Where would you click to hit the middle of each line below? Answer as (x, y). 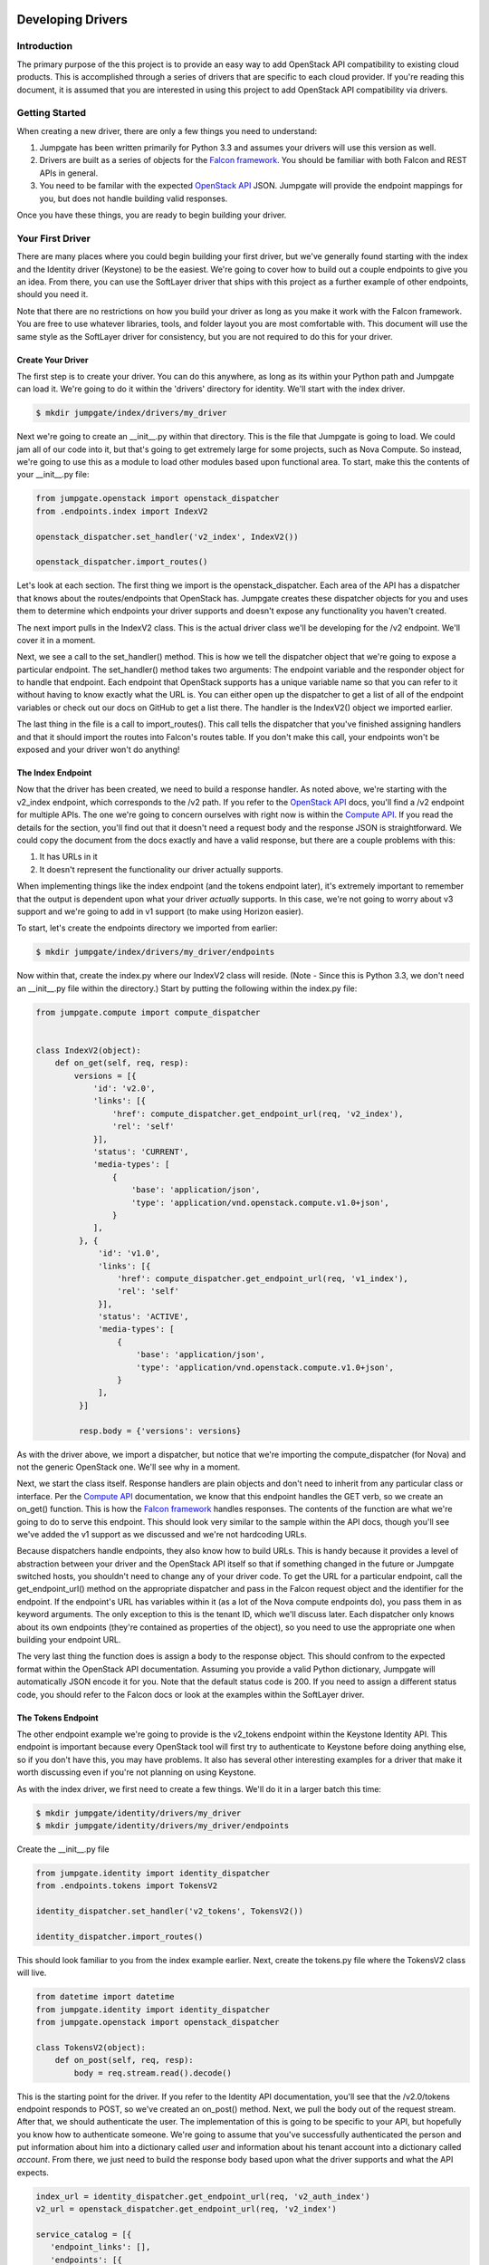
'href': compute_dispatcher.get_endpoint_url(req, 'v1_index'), (263, 1278)
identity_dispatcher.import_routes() (120, 1936)
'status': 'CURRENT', (141, 1152)
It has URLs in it (69, 857)
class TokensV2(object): (91, 2047)
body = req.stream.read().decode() (153, 2073)
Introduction (44, 46)
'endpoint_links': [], (101, 2247)
